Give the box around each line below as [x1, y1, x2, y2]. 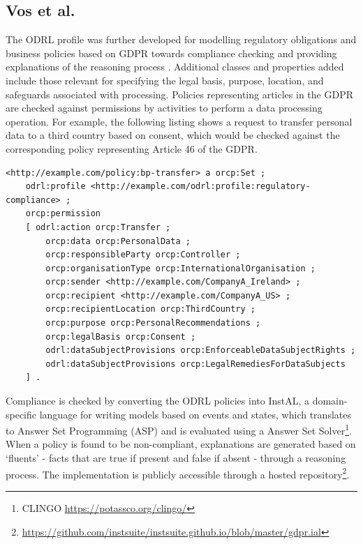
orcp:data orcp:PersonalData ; [45, 236, 191, 246]
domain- [312, 393, 348, 408]
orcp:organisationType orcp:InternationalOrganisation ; [45, 263, 316, 273]
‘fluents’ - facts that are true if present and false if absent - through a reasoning [6, 451, 346, 465]
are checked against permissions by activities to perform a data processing [6, 100, 323, 115]
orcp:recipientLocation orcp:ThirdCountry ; [45, 304, 255, 315]
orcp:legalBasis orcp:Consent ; [45, 331, 196, 342]
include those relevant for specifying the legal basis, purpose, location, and [6, 73, 324, 87]
